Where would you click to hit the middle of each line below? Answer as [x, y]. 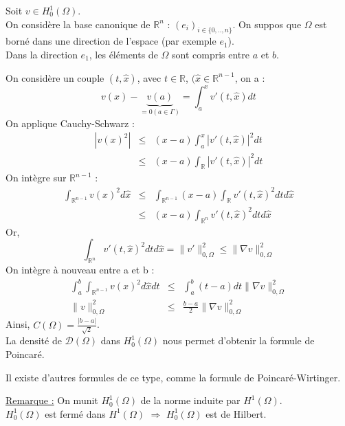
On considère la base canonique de [78, 24]
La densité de [34, 340]
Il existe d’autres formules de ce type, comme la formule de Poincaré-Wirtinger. [173, 377]
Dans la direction [42, 54]
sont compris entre [211, 54]
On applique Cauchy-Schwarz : [70, 123]
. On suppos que [267, 24]
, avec [149, 77]
